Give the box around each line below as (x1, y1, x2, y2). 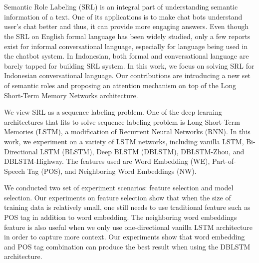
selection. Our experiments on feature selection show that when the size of (4, 192, 231, 202)
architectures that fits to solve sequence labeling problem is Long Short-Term (4, 116, 240, 127)
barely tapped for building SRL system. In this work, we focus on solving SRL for (4, 60, 255, 71)
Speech (4, 165, 25, 176)
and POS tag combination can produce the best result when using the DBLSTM (4, 241, 251, 251)
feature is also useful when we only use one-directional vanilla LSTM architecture (4, 221, 253, 232)
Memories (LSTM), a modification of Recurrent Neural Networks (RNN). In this (4, 126, 251, 137)
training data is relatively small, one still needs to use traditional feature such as (4, 202, 251, 212)
